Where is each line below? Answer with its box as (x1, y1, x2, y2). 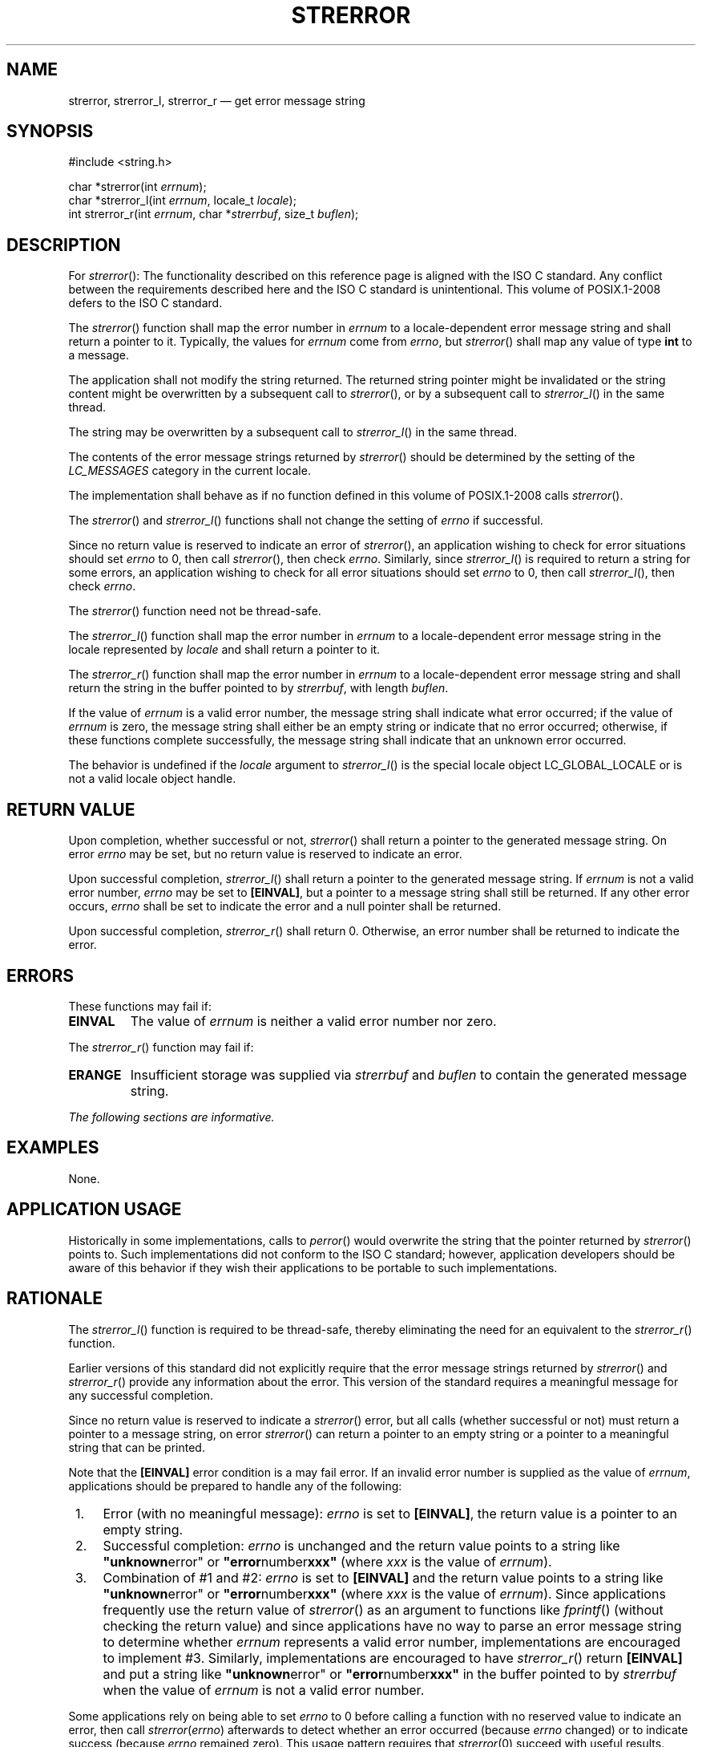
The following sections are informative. (68, 1109, 275, 1124)
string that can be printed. (68, 1440, 205, 1454)
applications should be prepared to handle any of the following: (68, 1478, 402, 1493)
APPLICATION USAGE (6, 1199, 182, 1220)
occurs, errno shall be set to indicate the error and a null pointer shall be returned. (68, 899, 502, 914)
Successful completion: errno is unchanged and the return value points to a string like (103, 1537, 620, 1554)
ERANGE (68, 1066, 122, 1083)
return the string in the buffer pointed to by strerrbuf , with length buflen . (68, 681, 449, 695)
